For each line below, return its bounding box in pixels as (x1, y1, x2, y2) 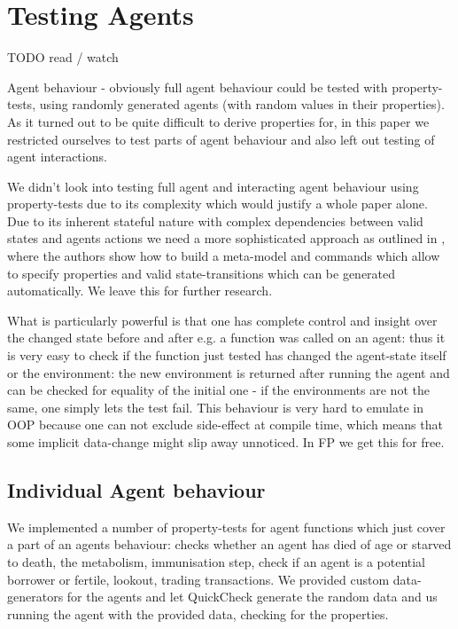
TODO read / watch (7, 48, 119, 67)
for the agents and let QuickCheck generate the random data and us (66, 587, 438, 606)
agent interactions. (7, 147, 107, 166)
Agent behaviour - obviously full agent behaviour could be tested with (7, 77, 388, 96)
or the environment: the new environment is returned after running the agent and (7, 363, 450, 381)
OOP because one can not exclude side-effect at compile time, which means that (7, 415, 443, 434)
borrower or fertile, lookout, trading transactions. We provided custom (7, 570, 390, 588)
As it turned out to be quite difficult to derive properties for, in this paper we (7, 112, 430, 130)
